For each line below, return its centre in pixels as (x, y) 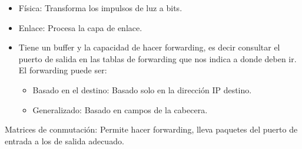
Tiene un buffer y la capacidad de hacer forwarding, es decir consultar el (149, 47)
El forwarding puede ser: (63, 70)
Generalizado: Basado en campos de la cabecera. (120, 109)
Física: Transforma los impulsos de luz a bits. (100, 8)
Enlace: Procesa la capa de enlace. (80, 27)
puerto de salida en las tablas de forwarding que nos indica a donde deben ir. (157, 58)
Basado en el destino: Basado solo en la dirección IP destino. (142, 89)
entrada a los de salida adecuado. (64, 140)
